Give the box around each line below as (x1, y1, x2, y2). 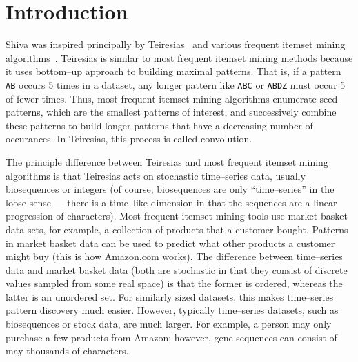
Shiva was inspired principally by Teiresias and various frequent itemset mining (6, 37, 346, 52)
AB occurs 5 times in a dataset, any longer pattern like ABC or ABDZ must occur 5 (6, 77, 346, 92)
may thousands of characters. (6, 343, 129, 358)
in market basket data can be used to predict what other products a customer (6, 235, 335, 250)
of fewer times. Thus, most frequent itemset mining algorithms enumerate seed (6, 91, 338, 105)
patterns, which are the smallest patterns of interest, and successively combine (6, 105, 337, 119)
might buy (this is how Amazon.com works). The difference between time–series (6, 249, 343, 264)
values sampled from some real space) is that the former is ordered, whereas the (6, 276, 343, 290)
